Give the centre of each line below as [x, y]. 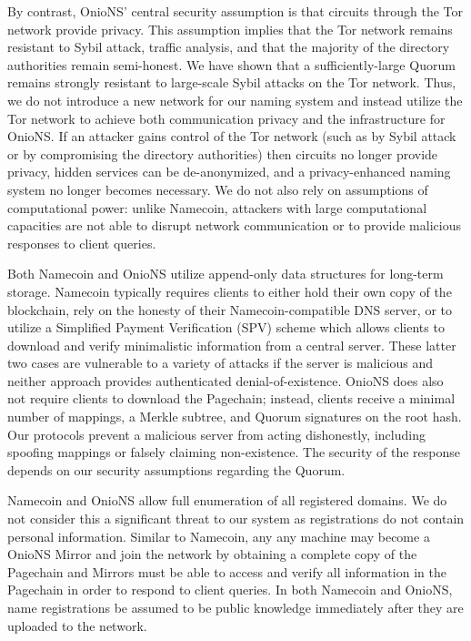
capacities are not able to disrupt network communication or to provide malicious [234, 225]
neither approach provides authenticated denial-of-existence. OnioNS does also [225, 380]
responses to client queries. [82, 243]
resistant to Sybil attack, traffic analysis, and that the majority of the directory [229, 47]
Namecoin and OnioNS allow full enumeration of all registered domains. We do [227, 500]
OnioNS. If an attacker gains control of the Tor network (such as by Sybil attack [232, 136]
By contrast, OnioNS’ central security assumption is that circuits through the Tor [235, 11]
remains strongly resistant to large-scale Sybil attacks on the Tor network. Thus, [232, 82]
